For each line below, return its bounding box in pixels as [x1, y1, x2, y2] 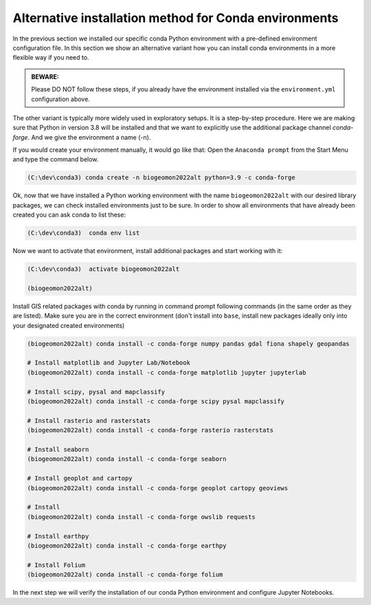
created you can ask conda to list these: [12, 210, 126, 219]
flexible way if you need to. [12, 54, 89, 62]
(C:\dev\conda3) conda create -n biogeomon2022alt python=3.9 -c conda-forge [27, 174, 295, 181]
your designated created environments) [12, 321, 125, 329]
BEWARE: [31, 72, 60, 80]
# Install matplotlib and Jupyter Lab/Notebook [27, 359, 190, 367]
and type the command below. [12, 155, 99, 164]
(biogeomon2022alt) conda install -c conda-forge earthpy [27, 542, 227, 549]
